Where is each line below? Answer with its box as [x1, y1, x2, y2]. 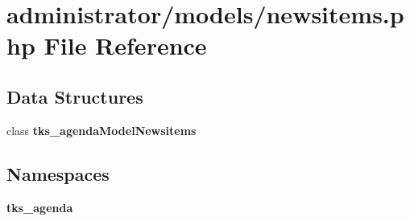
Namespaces [6, 161, 110, 186]
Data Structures [6, 84, 143, 108]
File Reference [43, 29, 207, 62]
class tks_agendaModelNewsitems [6, 121, 197, 138]
